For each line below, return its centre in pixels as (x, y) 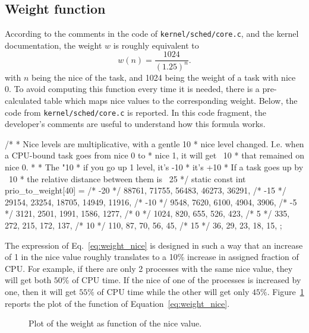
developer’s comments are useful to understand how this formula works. (135, 124)
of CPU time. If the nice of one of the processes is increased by (187, 280)
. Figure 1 (286, 292)
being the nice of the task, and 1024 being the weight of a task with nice (163, 77)
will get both (28, 280)
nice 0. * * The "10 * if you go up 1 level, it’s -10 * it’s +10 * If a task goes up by (154, 167)
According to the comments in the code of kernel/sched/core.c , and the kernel (152, 34)
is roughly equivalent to (156, 45)
